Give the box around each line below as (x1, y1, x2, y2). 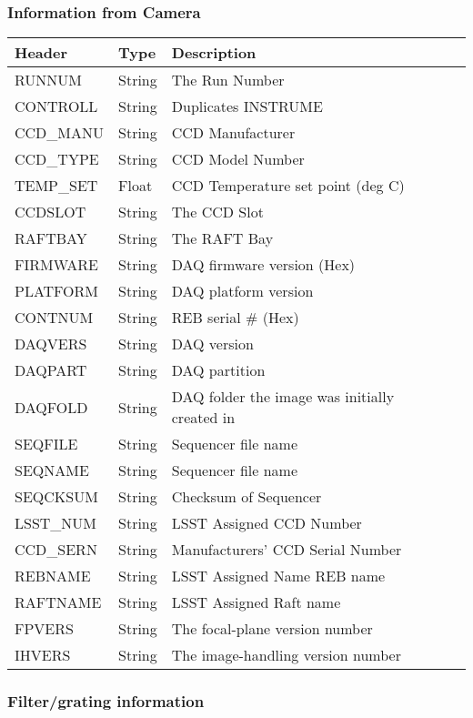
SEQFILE (15, 433, 78, 455)
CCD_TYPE (15, 148, 99, 170)
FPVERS (15, 618, 74, 640)
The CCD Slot (171, 201, 264, 223)
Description (171, 42, 257, 64)
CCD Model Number (171, 148, 305, 170)
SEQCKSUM (15, 486, 98, 508)
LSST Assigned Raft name (171, 592, 341, 613)
